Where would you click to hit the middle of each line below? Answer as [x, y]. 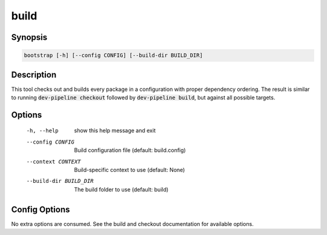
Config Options [41, 209]
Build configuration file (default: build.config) [130, 150]
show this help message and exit [115, 131]
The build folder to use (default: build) [121, 189]
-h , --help [42, 131]
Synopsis [29, 37]
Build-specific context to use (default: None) [130, 170]
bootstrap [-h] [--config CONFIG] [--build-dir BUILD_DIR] [113, 55]
